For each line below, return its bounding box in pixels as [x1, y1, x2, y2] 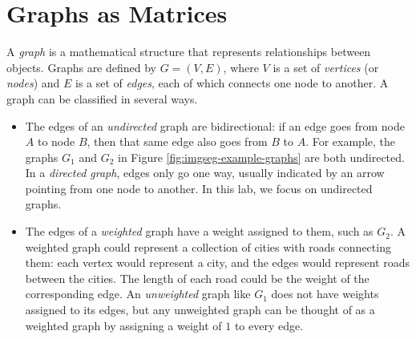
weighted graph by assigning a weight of [25, 317, 222, 333]
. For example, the [305, 133, 395, 150]
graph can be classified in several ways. [6, 90, 198, 107]
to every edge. [234, 317, 304, 333]
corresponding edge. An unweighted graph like [25, 285, 251, 302]
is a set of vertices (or [273, 59, 379, 75]
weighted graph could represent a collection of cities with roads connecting [25, 238, 391, 255]
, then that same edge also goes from [87, 133, 268, 150]
